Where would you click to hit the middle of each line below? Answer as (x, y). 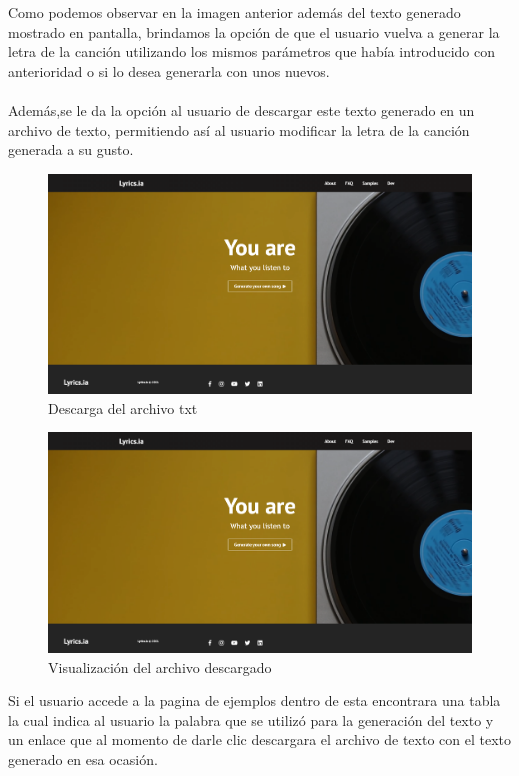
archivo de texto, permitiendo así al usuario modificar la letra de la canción (239, 129)
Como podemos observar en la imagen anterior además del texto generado (234, 12)
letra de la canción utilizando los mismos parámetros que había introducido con (251, 51)
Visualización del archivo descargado (160, 666)
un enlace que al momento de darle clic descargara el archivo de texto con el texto (259, 739)
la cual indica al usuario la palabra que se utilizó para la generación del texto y (251, 719)
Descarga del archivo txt (123, 407)
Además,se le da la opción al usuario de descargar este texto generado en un (241, 109)
